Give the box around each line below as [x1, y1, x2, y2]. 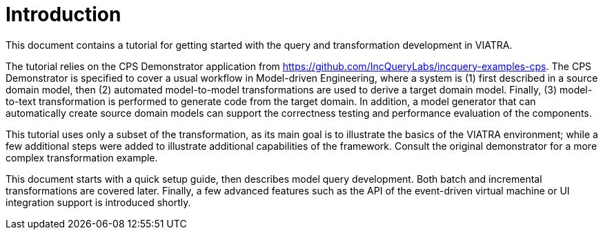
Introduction [6, 3, 121, 26]
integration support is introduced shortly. [6, 196, 191, 208]
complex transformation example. [6, 151, 158, 164]
